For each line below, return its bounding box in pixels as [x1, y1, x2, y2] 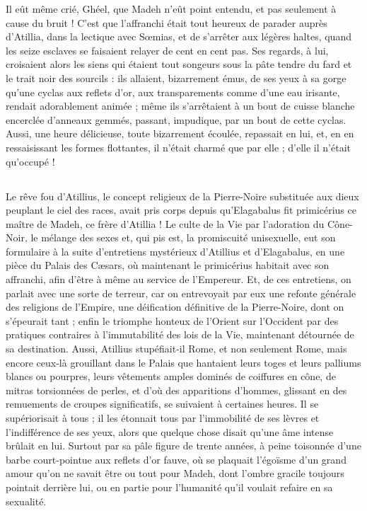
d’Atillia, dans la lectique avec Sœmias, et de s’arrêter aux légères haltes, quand [6, 29, 351, 44]
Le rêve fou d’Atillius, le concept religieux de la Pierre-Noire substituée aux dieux [6, 188, 359, 203]
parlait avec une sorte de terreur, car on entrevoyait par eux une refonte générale [6, 285, 356, 300]
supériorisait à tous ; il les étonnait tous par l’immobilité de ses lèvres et [6, 410, 320, 425]
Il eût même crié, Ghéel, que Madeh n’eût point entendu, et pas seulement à [6, 1, 337, 16]
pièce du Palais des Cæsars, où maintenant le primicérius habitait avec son [6, 258, 330, 272]
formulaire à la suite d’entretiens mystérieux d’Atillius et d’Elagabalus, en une [6, 243, 345, 258]
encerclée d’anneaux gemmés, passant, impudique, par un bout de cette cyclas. [6, 112, 346, 127]
